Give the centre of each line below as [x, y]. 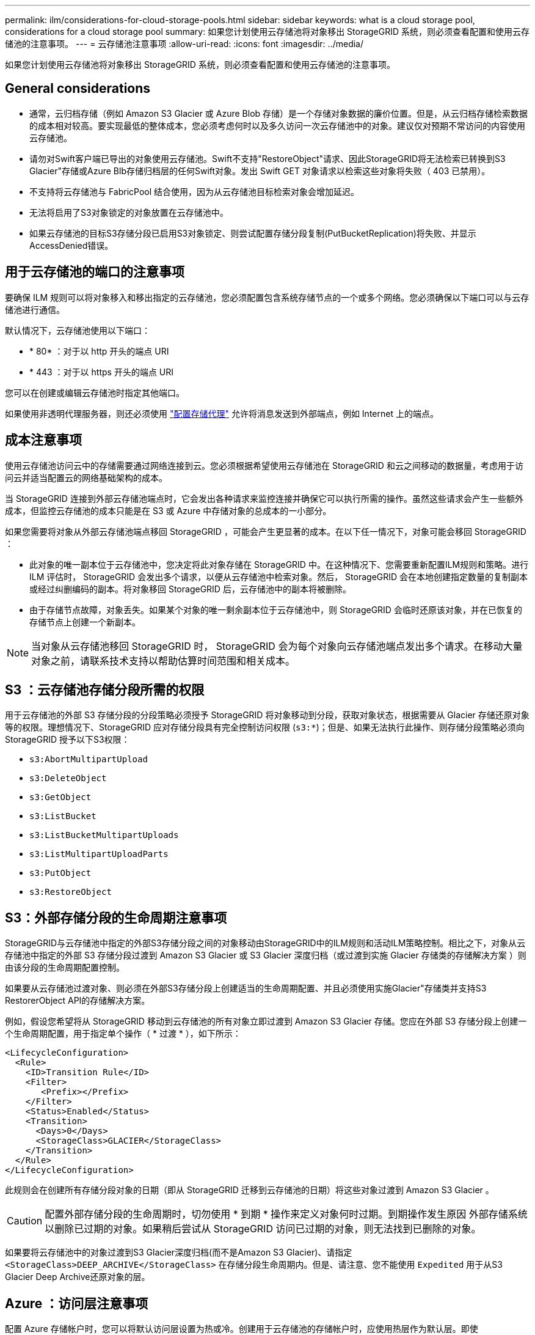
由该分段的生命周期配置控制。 [65, 968]
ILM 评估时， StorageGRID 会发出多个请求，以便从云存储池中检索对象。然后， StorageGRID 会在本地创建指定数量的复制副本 [279, 576]
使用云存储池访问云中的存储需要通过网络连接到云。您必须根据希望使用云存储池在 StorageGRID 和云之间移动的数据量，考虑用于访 [264, 465]
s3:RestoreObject [71, 892]
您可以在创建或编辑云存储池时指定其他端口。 [95, 392]
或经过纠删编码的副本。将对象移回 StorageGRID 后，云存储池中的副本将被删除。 [190, 589]
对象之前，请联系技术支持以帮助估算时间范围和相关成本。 [163, 660]
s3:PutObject [60, 873]
